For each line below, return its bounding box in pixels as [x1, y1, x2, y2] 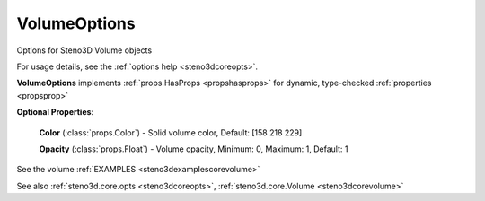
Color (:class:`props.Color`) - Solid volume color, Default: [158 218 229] [39, 127, 303, 138]
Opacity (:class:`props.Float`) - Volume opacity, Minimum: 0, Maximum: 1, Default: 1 [39, 144, 348, 154]
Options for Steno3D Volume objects [16, 45, 153, 56]
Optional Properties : [16, 107, 94, 118]
